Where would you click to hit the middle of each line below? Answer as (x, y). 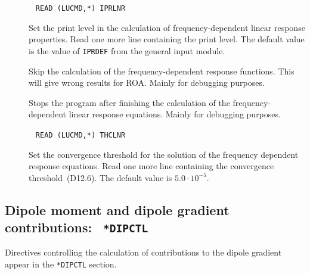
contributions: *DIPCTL (77, 227)
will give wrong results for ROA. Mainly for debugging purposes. (147, 82)
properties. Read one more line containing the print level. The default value (167, 39)
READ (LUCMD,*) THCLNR (80, 135)
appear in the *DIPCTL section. (61, 264)
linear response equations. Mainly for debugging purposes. (175, 114)
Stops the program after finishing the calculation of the (129, 102)
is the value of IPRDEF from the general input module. (127, 50)
